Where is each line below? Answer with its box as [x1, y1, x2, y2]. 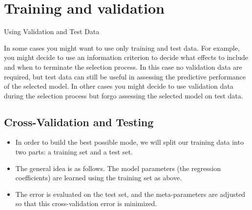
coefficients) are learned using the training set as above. [15, 172, 182, 183]
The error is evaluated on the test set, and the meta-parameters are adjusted [15, 189, 246, 199]
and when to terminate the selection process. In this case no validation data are [4, 61, 242, 72]
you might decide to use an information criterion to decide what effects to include [4, 52, 248, 62]
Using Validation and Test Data [4, 26, 100, 37]
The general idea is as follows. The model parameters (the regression [15, 163, 221, 173]
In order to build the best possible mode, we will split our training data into [15, 137, 244, 147]
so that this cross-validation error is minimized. [15, 198, 157, 209]
